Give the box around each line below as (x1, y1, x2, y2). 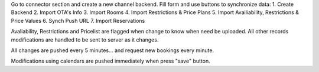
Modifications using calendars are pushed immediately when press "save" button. (11, 57, 210, 64)
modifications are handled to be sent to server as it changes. (11, 36, 159, 43)
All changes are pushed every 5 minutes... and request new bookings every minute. (11, 47, 214, 54)
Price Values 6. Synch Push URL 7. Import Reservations (11, 17, 145, 24)
